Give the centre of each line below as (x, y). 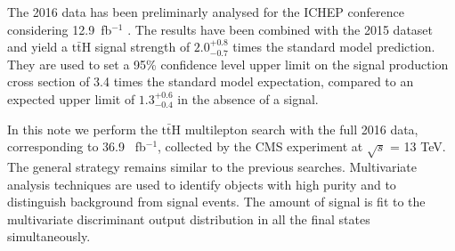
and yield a (38, 47)
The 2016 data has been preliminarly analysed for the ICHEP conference (206, 12)
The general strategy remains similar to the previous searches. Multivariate (212, 166)
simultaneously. (49, 236)
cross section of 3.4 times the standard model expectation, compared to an (211, 81)
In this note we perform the (82, 129)
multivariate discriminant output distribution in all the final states (189, 219)
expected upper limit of (71, 98)
